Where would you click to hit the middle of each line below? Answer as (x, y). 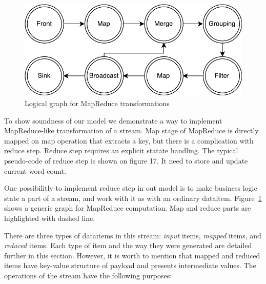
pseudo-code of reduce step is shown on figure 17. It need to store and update (126, 161)
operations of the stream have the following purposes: (88, 275)
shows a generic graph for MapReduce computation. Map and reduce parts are (128, 208)
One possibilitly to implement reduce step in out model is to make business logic (131, 188)
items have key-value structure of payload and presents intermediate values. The (130, 265)
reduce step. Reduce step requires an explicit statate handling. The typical (121, 150)
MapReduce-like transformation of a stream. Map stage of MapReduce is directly (131, 130)
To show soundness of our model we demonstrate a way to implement (113, 120)
